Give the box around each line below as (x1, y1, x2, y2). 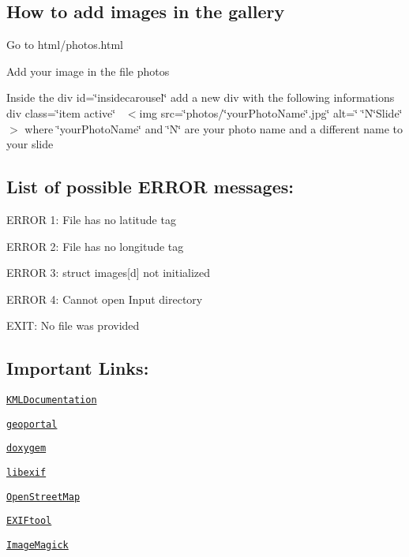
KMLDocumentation (6, 394, 97, 406)
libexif (6, 467, 47, 479)
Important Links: (6, 356, 149, 380)
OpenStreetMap (6, 491, 81, 503)
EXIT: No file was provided (6, 317, 140, 334)
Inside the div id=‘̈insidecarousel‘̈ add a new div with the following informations (6, 89, 395, 106)
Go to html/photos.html (6, 36, 123, 53)
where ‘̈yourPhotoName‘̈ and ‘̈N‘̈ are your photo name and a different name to (24, 120, 403, 136)
